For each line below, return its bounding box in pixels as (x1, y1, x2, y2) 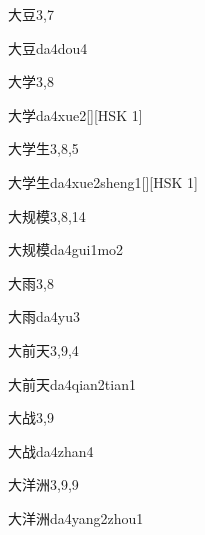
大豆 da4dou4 (8, 37, 88, 58)
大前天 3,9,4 (8, 339, 79, 360)
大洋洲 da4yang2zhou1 (8, 507, 144, 528)
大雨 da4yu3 (8, 306, 80, 327)
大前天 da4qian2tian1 (8, 373, 136, 394)
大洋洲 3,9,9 (8, 474, 79, 495)
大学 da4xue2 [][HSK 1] (8, 104, 143, 125)
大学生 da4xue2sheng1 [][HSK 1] (8, 171, 198, 192)
